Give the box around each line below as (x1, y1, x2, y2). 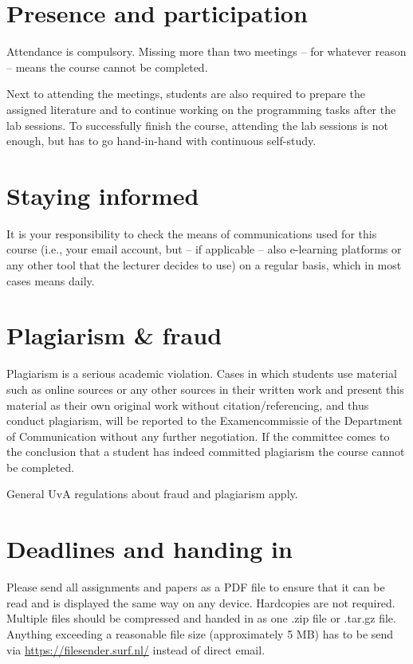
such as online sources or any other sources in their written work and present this (6, 380, 404, 397)
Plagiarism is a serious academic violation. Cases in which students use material (6, 365, 397, 382)
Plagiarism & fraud (6, 319, 222, 352)
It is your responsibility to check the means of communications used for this (6, 225, 377, 242)
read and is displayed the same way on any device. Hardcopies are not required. (6, 594, 395, 611)
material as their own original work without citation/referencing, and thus (6, 396, 369, 413)
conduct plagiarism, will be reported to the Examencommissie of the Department (6, 412, 403, 429)
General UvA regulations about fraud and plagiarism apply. (6, 485, 298, 502)
